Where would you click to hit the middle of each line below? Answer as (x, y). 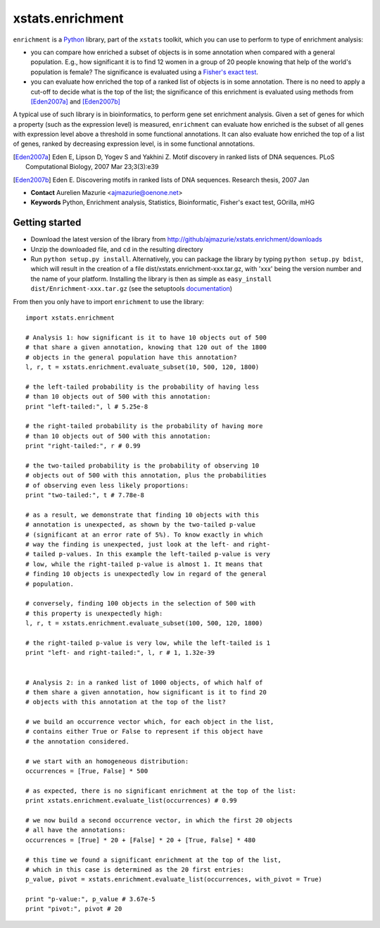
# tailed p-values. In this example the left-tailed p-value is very (148, 554)
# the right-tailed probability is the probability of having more (144, 426)
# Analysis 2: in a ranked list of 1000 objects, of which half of (144, 682)
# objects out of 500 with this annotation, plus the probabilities (146, 476)
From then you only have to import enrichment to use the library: (108, 301)
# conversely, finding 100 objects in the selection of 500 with (141, 603)
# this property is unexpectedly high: (94, 613)
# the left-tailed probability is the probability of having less (142, 387)
